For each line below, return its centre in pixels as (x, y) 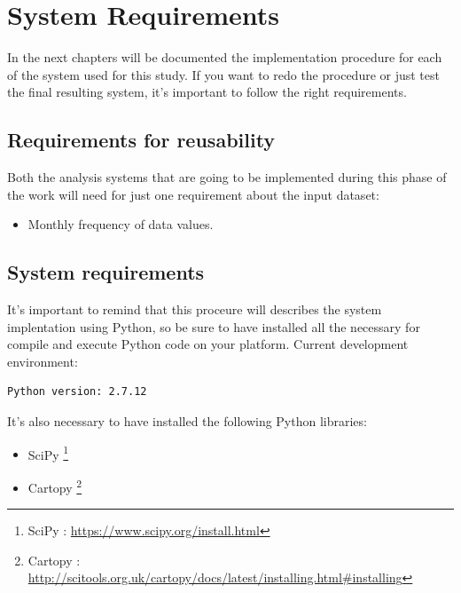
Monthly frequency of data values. (121, 224)
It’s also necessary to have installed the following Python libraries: (187, 421)
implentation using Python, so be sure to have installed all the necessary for (214, 326)
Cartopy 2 (55, 486)
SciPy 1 (48, 453)
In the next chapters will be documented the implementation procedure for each (225, 57)
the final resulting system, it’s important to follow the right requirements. (207, 92)
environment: (43, 361)
